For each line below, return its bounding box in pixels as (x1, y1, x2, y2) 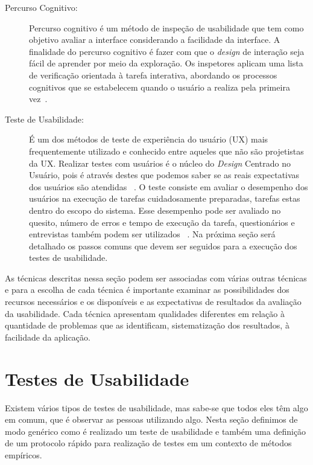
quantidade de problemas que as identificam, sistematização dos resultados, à (5, 319, 289, 332)
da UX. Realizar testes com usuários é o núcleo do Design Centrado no (29, 156, 291, 169)
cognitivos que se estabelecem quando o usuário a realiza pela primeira (29, 80, 290, 93)
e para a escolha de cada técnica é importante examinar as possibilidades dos (5, 283, 289, 296)
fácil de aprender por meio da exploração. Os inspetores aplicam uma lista (29, 57, 303, 69)
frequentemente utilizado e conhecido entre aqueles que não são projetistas (29, 144, 304, 157)
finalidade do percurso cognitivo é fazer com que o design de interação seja (29, 45, 305, 57)
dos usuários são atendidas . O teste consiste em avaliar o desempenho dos (29, 180, 308, 193)
